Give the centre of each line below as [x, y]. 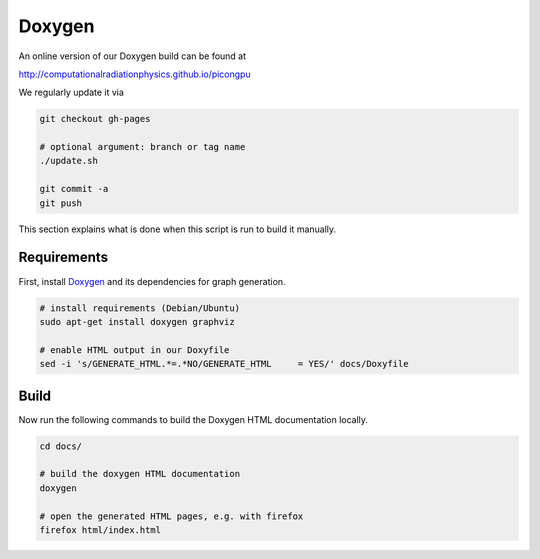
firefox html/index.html [100, 529]
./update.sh [69, 161]
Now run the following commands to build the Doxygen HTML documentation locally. [193, 419]
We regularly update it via [71, 92]
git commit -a [74, 189]
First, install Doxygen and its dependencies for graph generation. [152, 281]
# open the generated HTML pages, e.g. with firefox [171, 516]
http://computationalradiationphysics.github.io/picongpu [134, 74]
